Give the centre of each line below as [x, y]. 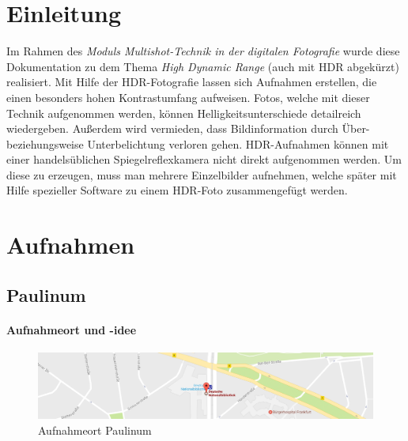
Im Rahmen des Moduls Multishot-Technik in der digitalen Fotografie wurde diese [203, 51]
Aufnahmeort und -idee [72, 329]
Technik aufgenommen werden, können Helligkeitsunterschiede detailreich [184, 113]
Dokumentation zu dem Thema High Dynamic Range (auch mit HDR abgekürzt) [203, 66]
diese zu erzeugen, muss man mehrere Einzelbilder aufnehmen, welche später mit [202, 174]
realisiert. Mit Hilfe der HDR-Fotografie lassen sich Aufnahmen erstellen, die [192, 82]
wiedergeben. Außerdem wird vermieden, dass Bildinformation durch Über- [188, 128]
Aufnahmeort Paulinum [95, 430]
